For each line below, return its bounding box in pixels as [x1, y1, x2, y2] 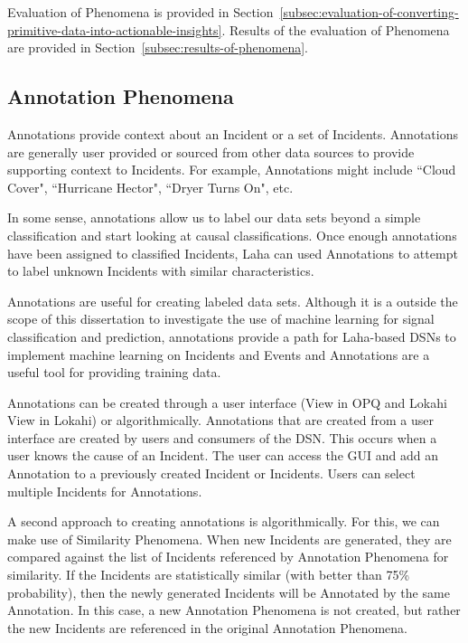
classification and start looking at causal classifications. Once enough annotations [7, 225, 457, 244]
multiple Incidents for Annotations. [7, 481, 202, 500]
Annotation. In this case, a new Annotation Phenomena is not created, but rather [7, 600, 461, 619]
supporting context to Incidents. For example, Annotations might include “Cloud [7, 160, 456, 179]
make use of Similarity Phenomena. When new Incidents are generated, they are [7, 529, 452, 548]
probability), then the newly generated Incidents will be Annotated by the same [7, 582, 450, 601]
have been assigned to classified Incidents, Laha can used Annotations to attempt [7, 243, 458, 262]
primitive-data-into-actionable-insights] [7, 20, 222, 39]
